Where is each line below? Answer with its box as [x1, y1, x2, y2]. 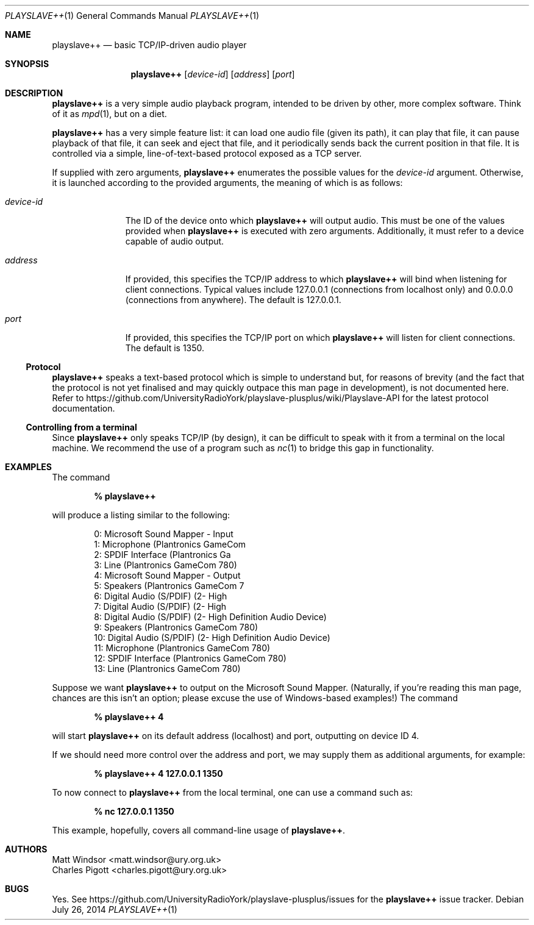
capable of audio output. [125, 236, 224, 246]
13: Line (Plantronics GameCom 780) [94, 663, 241, 674]
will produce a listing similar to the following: [52, 510, 230, 520]
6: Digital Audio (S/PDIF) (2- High [94, 591, 227, 601]
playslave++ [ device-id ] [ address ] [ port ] [130, 69, 295, 79]
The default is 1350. [125, 343, 205, 353]
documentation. [52, 403, 115, 413]
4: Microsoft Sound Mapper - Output [94, 570, 241, 580]
